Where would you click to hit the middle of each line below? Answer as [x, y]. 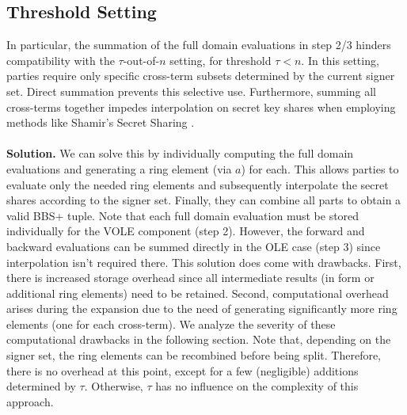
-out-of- [141, 60]
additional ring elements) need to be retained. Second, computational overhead [198, 293]
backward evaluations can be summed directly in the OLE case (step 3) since [194, 246]
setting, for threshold [221, 60]
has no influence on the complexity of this [257, 386]
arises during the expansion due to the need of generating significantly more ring [202, 308]
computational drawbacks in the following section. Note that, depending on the [199, 339]
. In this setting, [340, 60]
